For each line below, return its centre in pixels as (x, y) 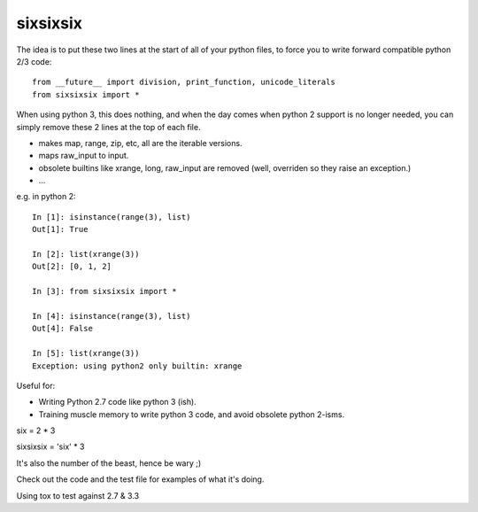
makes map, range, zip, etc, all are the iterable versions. (140, 143)
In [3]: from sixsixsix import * (104, 291)
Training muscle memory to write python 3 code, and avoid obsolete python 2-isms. (192, 414)
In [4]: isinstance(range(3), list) (112, 316)
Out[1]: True (60, 229)
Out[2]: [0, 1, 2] (72, 267)
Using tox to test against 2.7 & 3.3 (78, 495)
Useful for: (36, 385)
